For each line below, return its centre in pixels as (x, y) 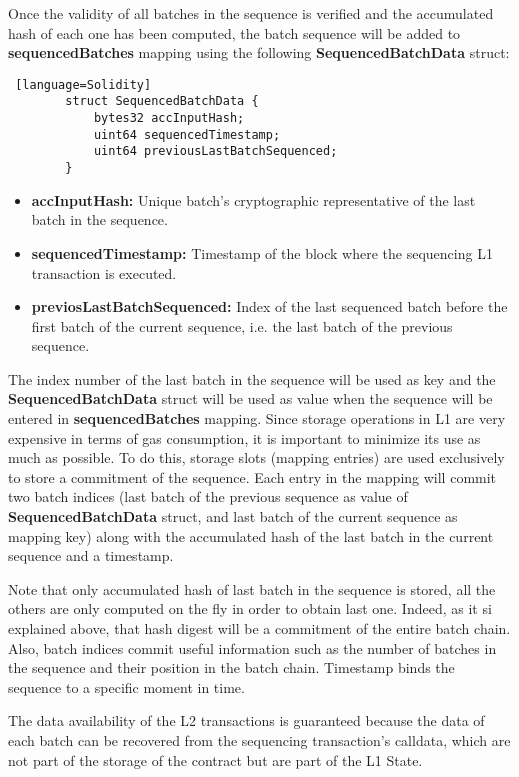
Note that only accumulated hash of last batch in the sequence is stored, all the (252, 588)
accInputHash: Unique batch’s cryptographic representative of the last (253, 199)
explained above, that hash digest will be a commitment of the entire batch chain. (259, 628)
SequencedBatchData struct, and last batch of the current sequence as (233, 516)
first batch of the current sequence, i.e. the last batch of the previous (242, 325)
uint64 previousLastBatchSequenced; (215, 151)
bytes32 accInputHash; (169, 118)
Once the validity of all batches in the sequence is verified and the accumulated (251, 13)
